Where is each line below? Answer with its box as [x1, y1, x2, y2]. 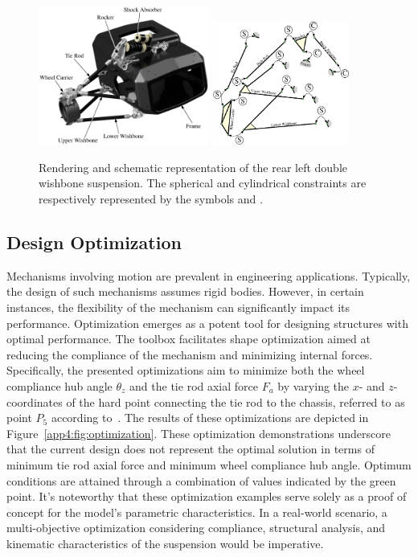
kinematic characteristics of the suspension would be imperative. [6, 534, 324, 551]
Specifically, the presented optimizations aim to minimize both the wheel [6, 362, 365, 379]
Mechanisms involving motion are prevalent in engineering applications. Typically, [6, 267, 411, 284]
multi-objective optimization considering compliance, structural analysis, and [6, 519, 386, 536]
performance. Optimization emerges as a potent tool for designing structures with [6, 314, 408, 331]
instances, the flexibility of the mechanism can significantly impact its [6, 299, 350, 316]
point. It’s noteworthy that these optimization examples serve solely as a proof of [6, 488, 407, 505]
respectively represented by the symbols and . [39, 190, 263, 207]
